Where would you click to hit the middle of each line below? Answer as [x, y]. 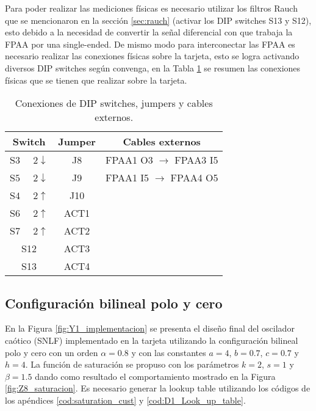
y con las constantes [169, 352]
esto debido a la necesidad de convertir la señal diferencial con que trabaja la [149, 32]
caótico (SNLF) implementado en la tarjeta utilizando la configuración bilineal [152, 340]
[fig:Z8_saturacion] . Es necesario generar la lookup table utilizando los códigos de [158, 388]
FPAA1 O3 [129, 160]
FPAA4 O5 [194, 178]
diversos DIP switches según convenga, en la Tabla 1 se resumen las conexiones [153, 67]
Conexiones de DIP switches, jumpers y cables [114, 103]
